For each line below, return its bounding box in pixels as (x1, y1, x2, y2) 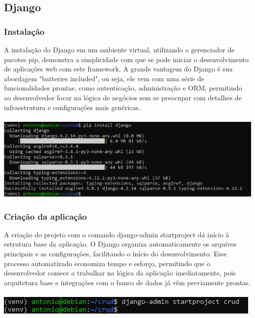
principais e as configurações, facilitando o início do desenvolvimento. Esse (4, 249, 227, 259)
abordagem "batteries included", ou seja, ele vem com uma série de (4, 73, 204, 83)
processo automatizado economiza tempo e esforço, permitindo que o (4, 258, 210, 268)
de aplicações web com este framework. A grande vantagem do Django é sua (4, 64, 233, 74)
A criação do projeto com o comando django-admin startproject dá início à (4, 229, 229, 239)
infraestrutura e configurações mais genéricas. (4, 102, 141, 112)
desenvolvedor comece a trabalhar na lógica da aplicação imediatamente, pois (4, 268, 236, 278)
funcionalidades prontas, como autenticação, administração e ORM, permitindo (4, 83, 242, 93)
